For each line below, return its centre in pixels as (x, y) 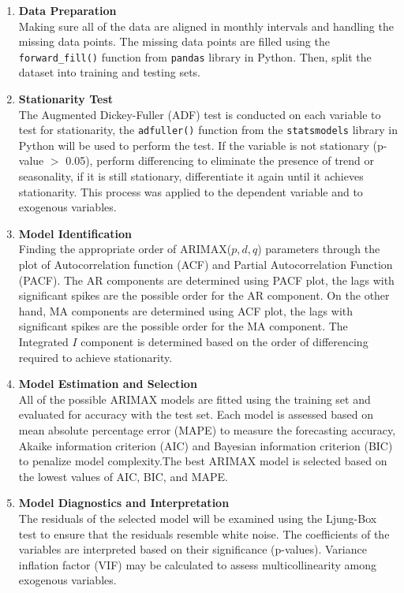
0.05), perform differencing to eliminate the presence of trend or (220, 160)
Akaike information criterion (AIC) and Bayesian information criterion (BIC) (206, 445)
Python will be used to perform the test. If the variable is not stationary (194, 145)
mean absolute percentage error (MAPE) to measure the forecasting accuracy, (207, 429)
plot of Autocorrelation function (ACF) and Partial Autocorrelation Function (206, 265)
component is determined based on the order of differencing (224, 341)
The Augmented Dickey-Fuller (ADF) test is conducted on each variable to (200, 114)
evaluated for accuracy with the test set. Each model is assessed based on (196, 414)
